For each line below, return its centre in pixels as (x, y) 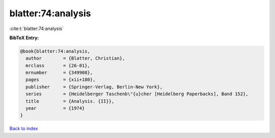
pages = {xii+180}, (61, 80)
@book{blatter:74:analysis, (55, 51)
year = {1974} (55, 108)
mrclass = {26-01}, (58, 65)
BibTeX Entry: (24, 38)
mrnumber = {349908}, (59, 73)
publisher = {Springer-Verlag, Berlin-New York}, (94, 87)
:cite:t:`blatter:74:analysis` (36, 29)
